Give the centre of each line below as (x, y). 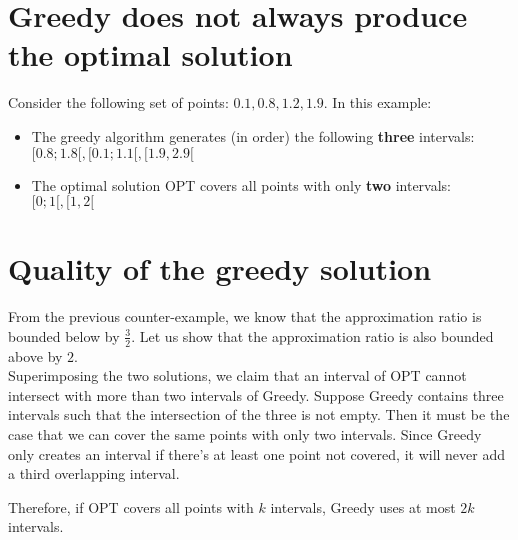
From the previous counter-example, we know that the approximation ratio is (245, 316)
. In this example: (377, 102)
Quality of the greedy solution (220, 268)
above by (35, 355)
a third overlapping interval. (94, 473)
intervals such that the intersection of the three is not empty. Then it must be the (259, 414)
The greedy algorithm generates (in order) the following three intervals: (253, 135)
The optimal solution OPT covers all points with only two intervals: (241, 184)
